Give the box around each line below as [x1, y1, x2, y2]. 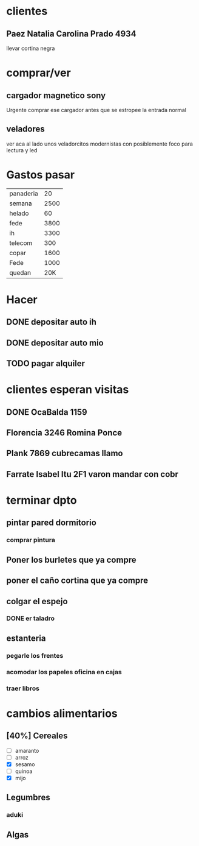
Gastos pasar [6, 168, 75, 182]
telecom [9, 239, 33, 247]
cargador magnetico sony [6, 90, 106, 100]
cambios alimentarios [6, 707, 118, 720]
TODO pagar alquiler [6, 358, 86, 369]
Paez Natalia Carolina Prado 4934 [6, 29, 137, 39]
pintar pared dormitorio [6, 518, 97, 528]
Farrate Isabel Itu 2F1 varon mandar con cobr [6, 469, 179, 479]
